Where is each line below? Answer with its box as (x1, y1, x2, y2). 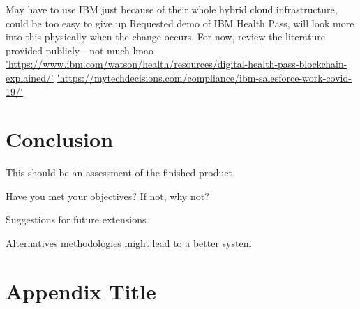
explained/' (6, 70, 54, 84)
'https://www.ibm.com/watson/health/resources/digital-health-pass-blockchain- (6, 56, 347, 71)
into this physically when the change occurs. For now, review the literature (6, 29, 325, 44)
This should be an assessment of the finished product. (6, 165, 235, 180)
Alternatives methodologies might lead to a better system (6, 236, 252, 250)
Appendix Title (6, 276, 156, 305)
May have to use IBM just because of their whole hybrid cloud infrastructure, (6, 2, 338, 16)
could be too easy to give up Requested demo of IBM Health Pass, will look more (6, 15, 354, 30)
